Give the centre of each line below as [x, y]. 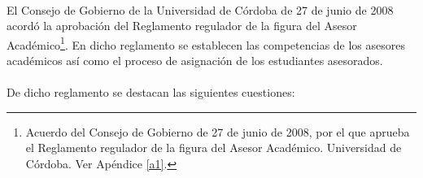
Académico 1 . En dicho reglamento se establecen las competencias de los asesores [206, 43]
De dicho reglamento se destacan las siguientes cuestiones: [151, 92]
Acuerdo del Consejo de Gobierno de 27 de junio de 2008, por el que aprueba [218, 131]
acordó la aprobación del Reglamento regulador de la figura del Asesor [182, 26]
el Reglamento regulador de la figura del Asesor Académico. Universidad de [214, 148]
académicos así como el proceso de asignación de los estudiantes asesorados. [195, 61]
